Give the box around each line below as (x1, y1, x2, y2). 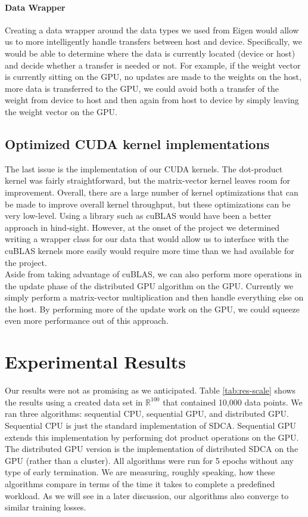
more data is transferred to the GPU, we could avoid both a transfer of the (5, 82, 279, 94)
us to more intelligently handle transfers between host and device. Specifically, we (5, 35, 302, 48)
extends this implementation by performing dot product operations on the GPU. (5, 431, 299, 443)
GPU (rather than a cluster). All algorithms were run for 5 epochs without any (5, 454, 294, 466)
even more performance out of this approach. (5, 314, 169, 327)
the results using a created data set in (5, 395, 143, 408)
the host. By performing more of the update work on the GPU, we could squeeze (5, 302, 300, 315)
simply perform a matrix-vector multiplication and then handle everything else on (5, 291, 304, 304)
